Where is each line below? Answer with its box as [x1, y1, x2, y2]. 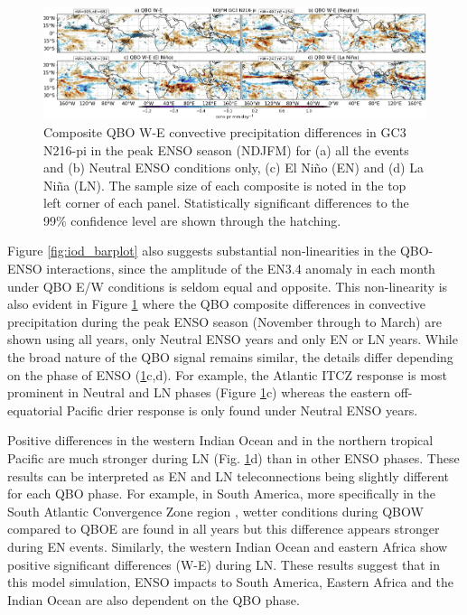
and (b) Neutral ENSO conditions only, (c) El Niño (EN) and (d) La [43, 158, 424, 177]
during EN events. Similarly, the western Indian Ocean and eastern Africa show [7, 536, 448, 555]
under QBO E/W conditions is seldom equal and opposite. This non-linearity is [7, 276, 448, 295]
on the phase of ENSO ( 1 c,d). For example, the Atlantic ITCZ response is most [7, 365, 447, 384]
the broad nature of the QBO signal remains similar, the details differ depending [7, 348, 453, 367]
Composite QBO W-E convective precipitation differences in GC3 [43, 122, 406, 141]
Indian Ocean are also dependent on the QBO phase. [7, 590, 300, 609]
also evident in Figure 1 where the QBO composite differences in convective [7, 294, 426, 313]
